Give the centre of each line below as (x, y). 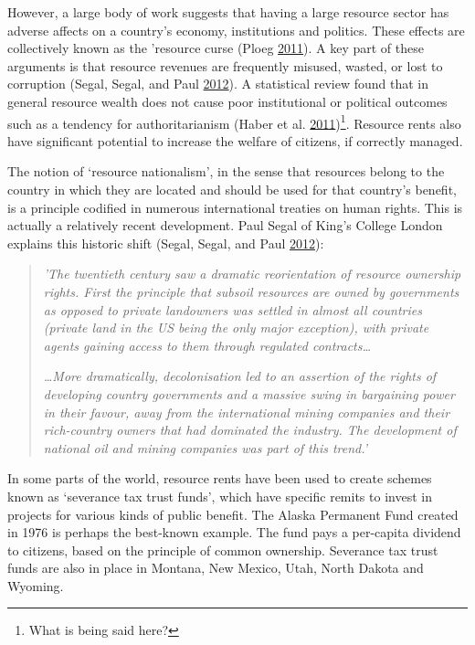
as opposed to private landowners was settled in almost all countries (232, 309)
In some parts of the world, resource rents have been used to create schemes (220, 478)
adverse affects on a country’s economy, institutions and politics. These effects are (236, 30)
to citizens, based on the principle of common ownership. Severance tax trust (223, 550)
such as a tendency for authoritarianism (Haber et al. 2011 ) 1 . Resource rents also (234, 122)
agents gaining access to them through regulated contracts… (207, 345)
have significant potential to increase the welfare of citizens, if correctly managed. (235, 140)
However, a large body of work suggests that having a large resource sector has (228, 12)
